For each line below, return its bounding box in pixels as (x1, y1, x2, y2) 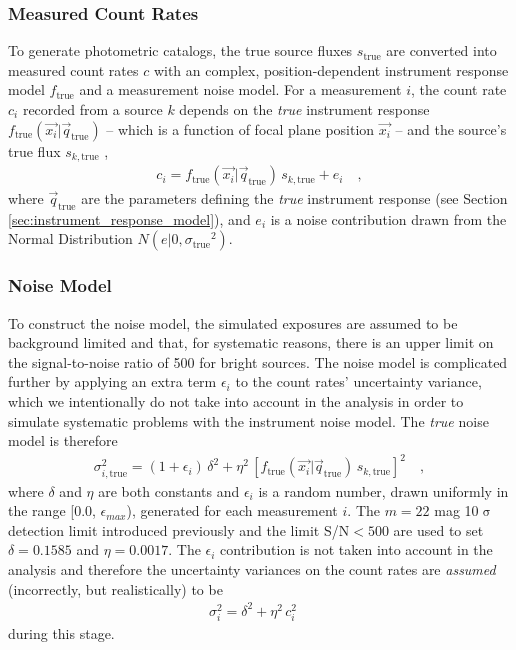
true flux (8, 140, 61, 161)
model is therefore (8, 430, 118, 451)
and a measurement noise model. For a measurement (79, 79, 402, 100)
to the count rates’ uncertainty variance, (235, 371, 482, 392)
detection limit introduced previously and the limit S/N (8, 519, 350, 540)
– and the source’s (395, 118, 507, 139)
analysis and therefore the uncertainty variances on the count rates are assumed (8, 558, 496, 579)
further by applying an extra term (8, 371, 217, 392)
